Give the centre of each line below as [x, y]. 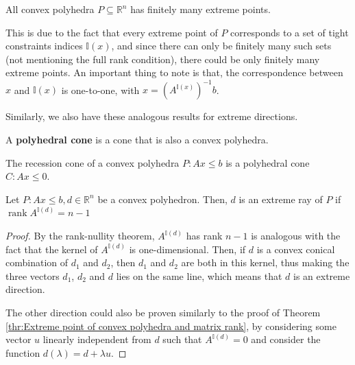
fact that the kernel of [52, 249]
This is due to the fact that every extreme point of [112, 32]
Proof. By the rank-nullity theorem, [80, 236]
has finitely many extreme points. [200, 9]
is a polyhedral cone [268, 162]
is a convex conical [296, 249]
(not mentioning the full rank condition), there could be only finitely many [163, 59]
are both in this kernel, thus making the [265, 262]
